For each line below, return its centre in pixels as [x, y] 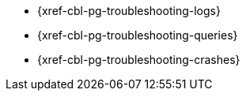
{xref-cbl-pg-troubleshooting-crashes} [139, 60]
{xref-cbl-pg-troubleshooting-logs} [129, 11]
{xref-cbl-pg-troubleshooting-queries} [138, 35]
